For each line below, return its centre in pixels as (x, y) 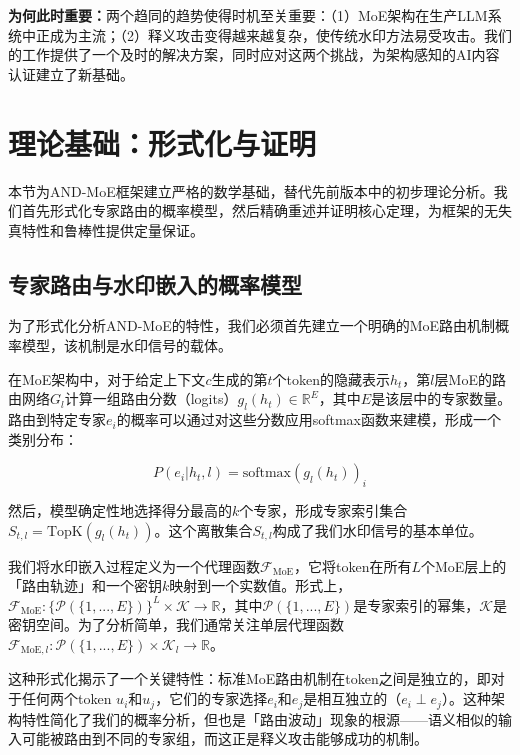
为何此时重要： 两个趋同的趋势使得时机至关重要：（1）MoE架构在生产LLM (248, 15)
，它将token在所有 (353, 565)
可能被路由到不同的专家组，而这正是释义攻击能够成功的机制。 (224, 738)
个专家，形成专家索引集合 (323, 510)
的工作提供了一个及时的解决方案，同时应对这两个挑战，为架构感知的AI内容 (254, 54)
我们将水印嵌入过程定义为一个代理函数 (134, 565)
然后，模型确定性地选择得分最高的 (120, 510)
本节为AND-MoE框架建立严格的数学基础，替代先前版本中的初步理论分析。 (251, 190)
